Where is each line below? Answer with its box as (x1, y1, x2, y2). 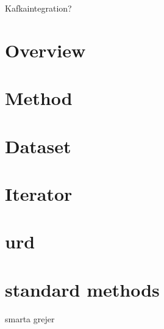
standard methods (5, 277, 160, 302)
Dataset (5, 133, 71, 158)
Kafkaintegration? (5, 2, 72, 14)
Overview (5, 37, 86, 62)
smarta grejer (5, 312, 55, 325)
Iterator (5, 181, 73, 206)
